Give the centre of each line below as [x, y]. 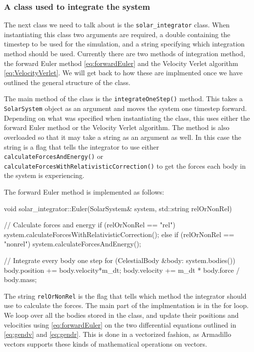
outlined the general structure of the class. [67, 82]
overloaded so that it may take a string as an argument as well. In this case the [123, 137]
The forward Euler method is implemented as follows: [84, 192]
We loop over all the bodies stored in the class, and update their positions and [121, 315]
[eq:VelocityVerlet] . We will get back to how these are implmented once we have [123, 73]
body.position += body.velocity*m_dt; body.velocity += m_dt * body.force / [122, 270]
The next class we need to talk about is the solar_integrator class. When [117, 25]
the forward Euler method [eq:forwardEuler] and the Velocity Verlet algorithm [121, 63]
